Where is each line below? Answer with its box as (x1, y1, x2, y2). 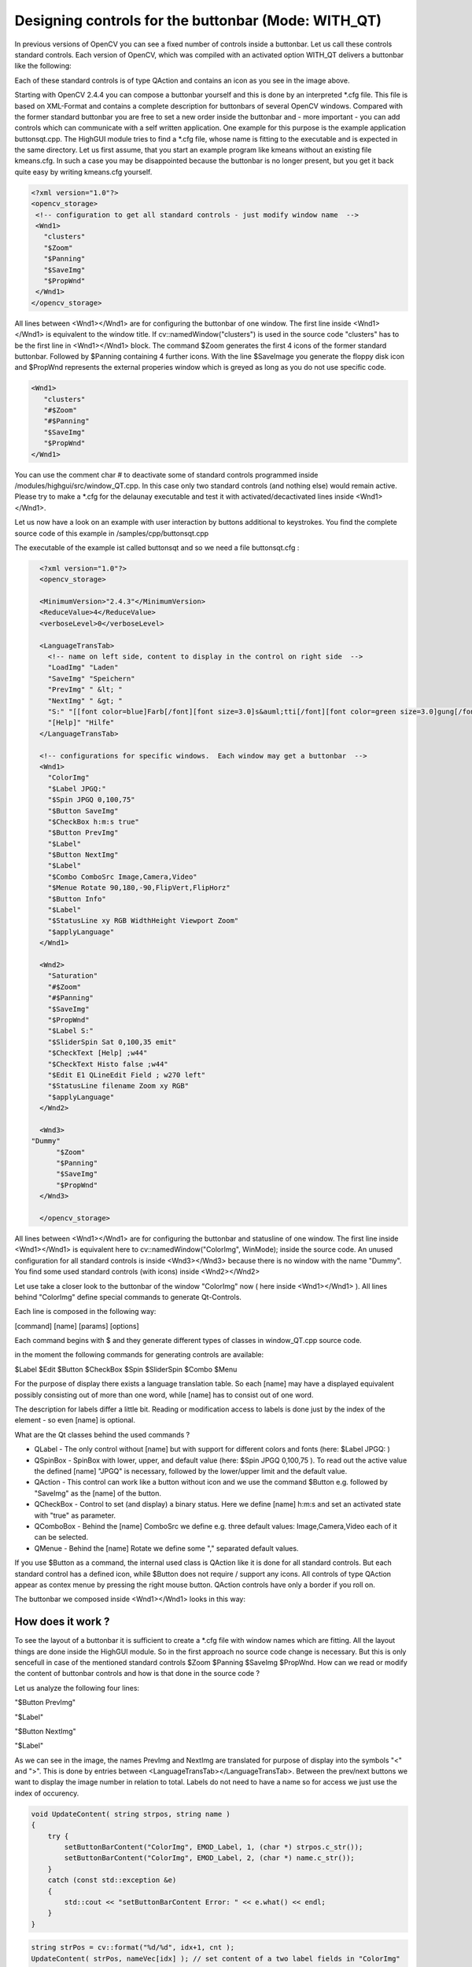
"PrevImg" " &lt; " (47, 685, 124, 694)
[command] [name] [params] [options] (14, 1321, 139, 1330)
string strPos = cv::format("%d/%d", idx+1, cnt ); (31, 1943, 235, 1952)
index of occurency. (14, 1788, 79, 1798)
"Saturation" (47, 972, 98, 980)
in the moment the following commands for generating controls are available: (14, 1350, 264, 1360)
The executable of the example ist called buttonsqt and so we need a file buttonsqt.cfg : (14, 543, 300, 552)
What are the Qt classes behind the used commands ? (14, 1430, 190, 1439)
